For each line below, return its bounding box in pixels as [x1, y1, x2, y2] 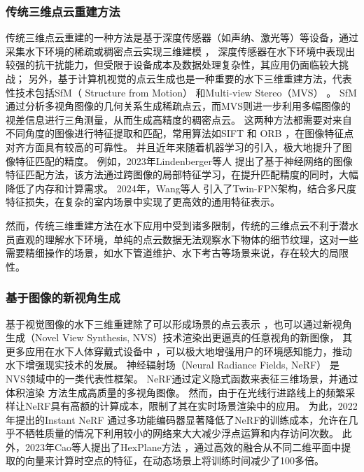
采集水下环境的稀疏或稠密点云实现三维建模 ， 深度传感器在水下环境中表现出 [6, 43, 356, 58]
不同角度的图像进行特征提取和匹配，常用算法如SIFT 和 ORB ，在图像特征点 [6, 126, 354, 141]
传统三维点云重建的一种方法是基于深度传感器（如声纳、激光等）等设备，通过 [6, 30, 358, 45]
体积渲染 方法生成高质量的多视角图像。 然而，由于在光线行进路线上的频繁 [6, 385, 346, 399]
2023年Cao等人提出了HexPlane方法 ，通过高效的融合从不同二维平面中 [24, 439, 342, 454]
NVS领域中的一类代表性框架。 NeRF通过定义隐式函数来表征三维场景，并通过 [6, 371, 358, 385]
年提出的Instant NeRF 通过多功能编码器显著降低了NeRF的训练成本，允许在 [6, 412, 349, 427]
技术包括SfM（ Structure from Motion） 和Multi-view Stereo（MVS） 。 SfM [15, 85, 357, 99]
